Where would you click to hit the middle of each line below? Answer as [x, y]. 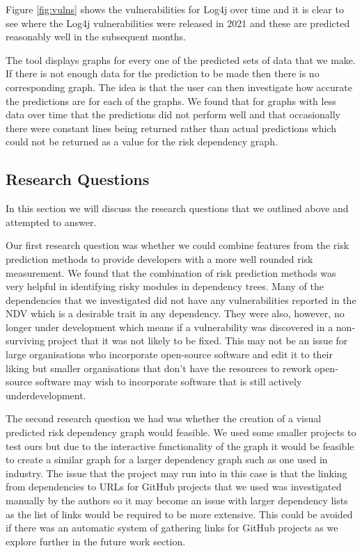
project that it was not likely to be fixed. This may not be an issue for [198, 340]
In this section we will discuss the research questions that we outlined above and [177, 208]
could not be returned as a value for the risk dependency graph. [142, 142]
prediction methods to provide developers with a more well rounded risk [159, 258]
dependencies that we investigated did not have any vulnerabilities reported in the [181, 299]
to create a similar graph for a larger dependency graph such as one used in [167, 459]
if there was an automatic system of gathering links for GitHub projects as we [172, 528]
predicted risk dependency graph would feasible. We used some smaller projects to [181, 432]
